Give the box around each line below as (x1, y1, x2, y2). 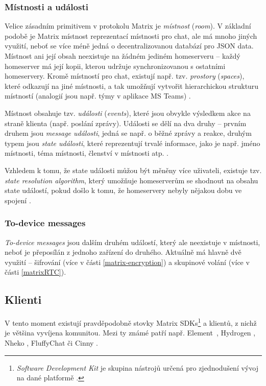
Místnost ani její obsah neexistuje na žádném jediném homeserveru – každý (5, 51, 240, 61)
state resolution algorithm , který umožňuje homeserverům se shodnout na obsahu (5, 175, 258, 185)
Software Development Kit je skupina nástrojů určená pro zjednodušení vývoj (16, 362, 258, 373)
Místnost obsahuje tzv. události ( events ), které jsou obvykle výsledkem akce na (5, 107, 251, 118)
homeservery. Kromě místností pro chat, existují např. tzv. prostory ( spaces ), (5, 70, 245, 81)
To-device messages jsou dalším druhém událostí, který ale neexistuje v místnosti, (5, 236, 260, 247)
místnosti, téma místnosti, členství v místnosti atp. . (5, 148, 168, 158)
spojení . (5, 195, 31, 205)
